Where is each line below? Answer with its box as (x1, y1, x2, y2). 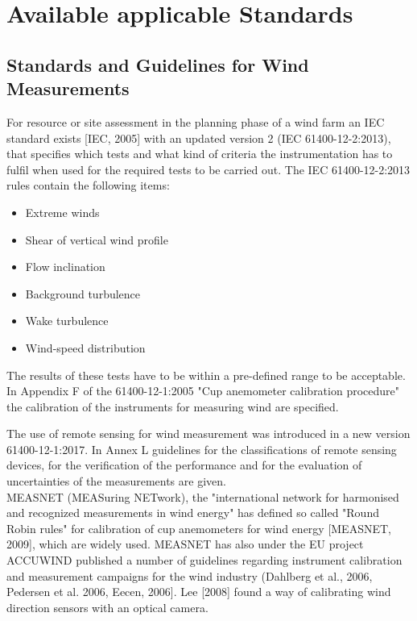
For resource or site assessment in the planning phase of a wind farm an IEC (6, 113, 385, 130)
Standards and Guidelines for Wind (6, 52, 309, 77)
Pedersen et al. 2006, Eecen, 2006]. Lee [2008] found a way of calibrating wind (6, 583, 391, 600)
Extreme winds (25, 203, 100, 220)
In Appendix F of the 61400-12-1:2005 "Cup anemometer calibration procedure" (6, 382, 400, 399)
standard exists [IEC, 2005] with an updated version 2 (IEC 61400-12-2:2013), (6, 129, 391, 146)
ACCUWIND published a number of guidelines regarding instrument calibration (6, 552, 403, 569)
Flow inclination (25, 258, 105, 275)
